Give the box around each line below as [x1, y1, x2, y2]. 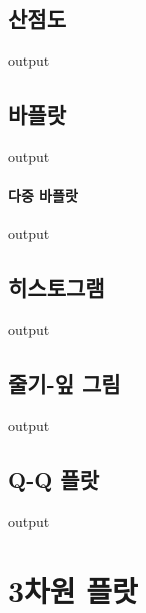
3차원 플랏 [8, 569, 138, 610]
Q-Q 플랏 [8, 463, 100, 494]
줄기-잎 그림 [8, 368, 121, 399]
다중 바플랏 [8, 185, 78, 206]
